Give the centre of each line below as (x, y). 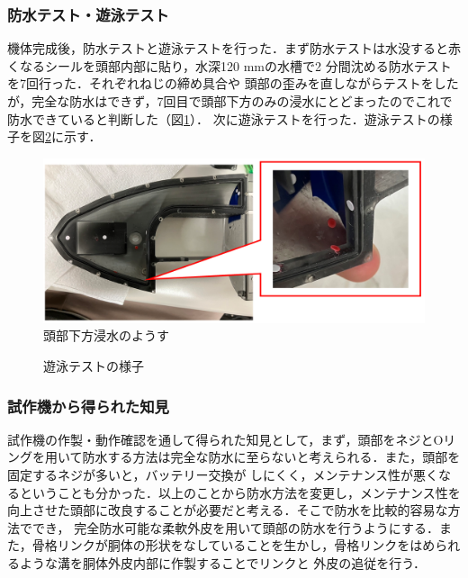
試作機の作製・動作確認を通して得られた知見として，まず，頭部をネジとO (225, 439)
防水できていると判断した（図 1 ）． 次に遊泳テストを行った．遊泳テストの (224, 118)
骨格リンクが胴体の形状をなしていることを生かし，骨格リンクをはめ (234, 545)
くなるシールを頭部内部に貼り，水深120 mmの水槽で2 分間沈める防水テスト (229, 65)
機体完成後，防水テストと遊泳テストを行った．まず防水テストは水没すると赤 (234, 48)
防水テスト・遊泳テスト (88, 14)
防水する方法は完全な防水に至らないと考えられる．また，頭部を (271, 457)
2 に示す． (73, 136)
